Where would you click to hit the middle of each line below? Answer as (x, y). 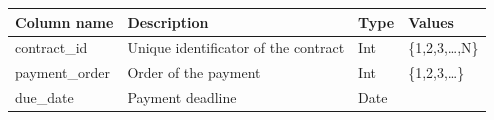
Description (168, 21)
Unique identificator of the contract (236, 47)
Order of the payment (194, 72)
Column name (64, 21)
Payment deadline (182, 97)
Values (431, 21)
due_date (44, 97)
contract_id (51, 47)
